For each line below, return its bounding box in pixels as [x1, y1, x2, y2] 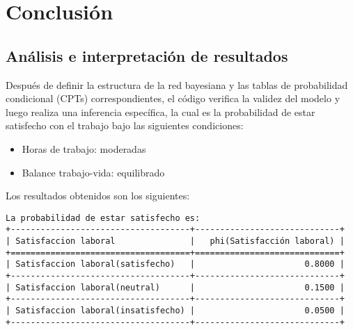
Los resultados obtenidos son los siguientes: [6, 188, 190, 203]
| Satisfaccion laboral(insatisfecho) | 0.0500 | [6, 305, 345, 315]
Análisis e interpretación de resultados [6, 44, 288, 66]
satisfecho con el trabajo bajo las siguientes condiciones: [6, 118, 244, 133]
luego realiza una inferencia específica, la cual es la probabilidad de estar [6, 104, 315, 119]
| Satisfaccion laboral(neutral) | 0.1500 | [6, 282, 345, 292]
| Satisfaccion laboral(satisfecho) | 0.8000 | [6, 259, 345, 270]
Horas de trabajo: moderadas [22, 141, 146, 156]
